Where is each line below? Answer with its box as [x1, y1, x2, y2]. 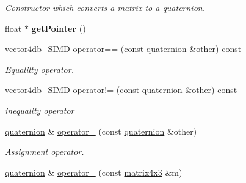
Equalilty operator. [5, 62, 74, 75]
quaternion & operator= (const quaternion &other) [5, 124, 197, 137]
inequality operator [5, 103, 74, 116]
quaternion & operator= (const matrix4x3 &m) [5, 165, 183, 178]
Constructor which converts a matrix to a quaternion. [5, 1, 205, 13]
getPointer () [31, 21, 86, 34]
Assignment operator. [5, 145, 84, 158]
